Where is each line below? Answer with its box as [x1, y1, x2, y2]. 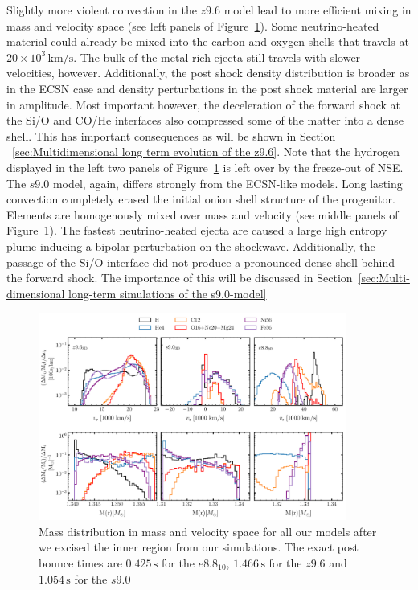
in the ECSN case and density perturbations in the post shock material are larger [6, 80, 408, 96]
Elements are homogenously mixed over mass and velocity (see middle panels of [6, 206, 399, 223]
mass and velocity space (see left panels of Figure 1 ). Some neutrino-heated [6, 17, 379, 34]
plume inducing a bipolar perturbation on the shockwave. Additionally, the [6, 237, 375, 254]
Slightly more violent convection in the [6, 2, 197, 18]
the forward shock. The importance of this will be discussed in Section [6, 269, 353, 286]
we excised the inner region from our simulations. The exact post [39, 539, 359, 555]
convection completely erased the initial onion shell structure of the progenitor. [6, 191, 395, 207]
